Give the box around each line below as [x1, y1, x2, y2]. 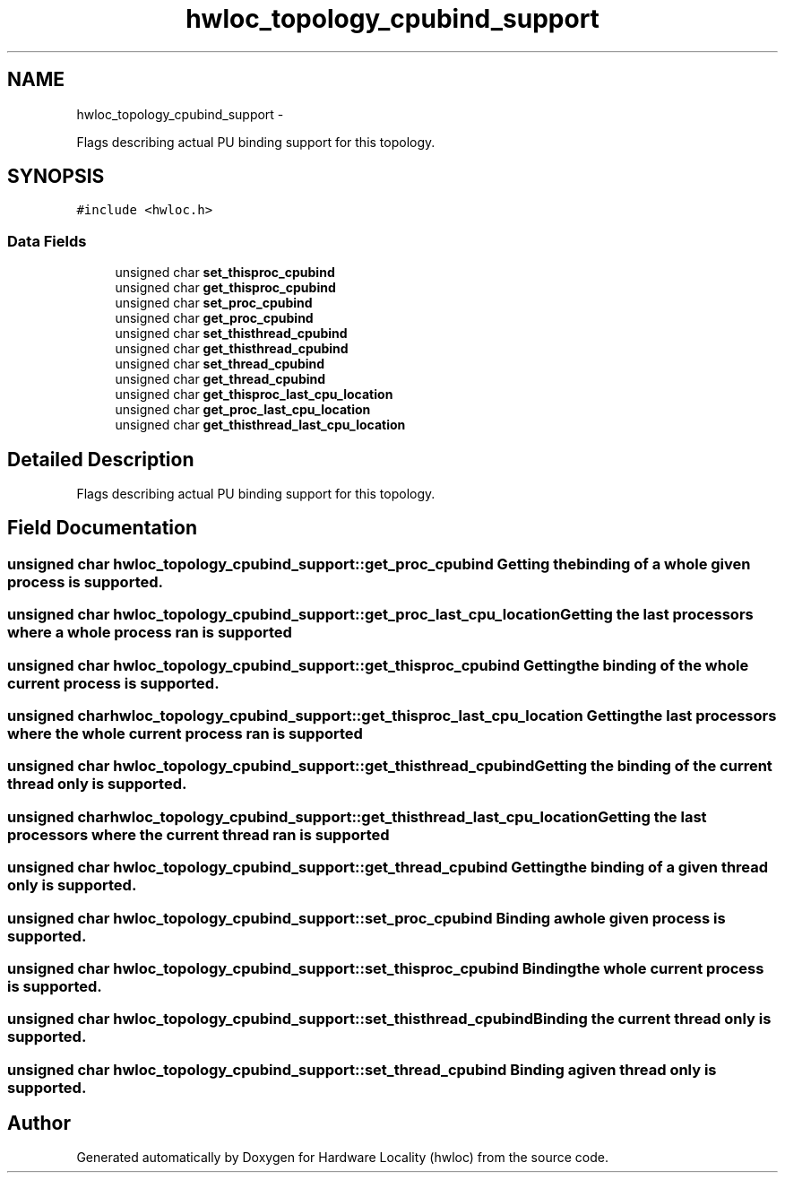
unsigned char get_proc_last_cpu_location [115, 402, 371, 418]
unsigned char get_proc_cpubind [115, 310, 314, 326]
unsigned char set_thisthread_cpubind [115, 325, 348, 342]
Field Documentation [7, 516, 197, 540]
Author [7, 1112, 71, 1135]
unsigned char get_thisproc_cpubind [115, 280, 336, 296]
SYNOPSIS [7, 165, 105, 188]
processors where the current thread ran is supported [7, 825, 390, 844]
